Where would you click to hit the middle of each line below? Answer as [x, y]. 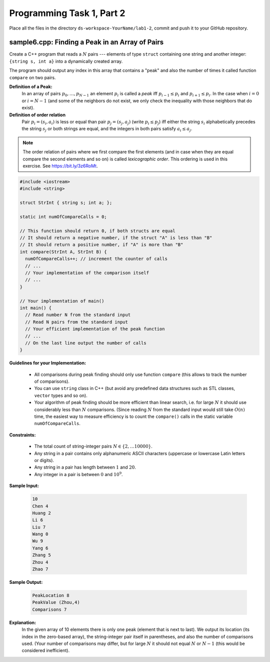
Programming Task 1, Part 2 [67, 13]
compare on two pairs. [32, 77]
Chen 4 [40, 506]
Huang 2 [41, 513]
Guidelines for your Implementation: [48, 363]
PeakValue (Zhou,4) [56, 602]
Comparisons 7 [49, 609]
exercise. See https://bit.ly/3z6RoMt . [60, 166]
